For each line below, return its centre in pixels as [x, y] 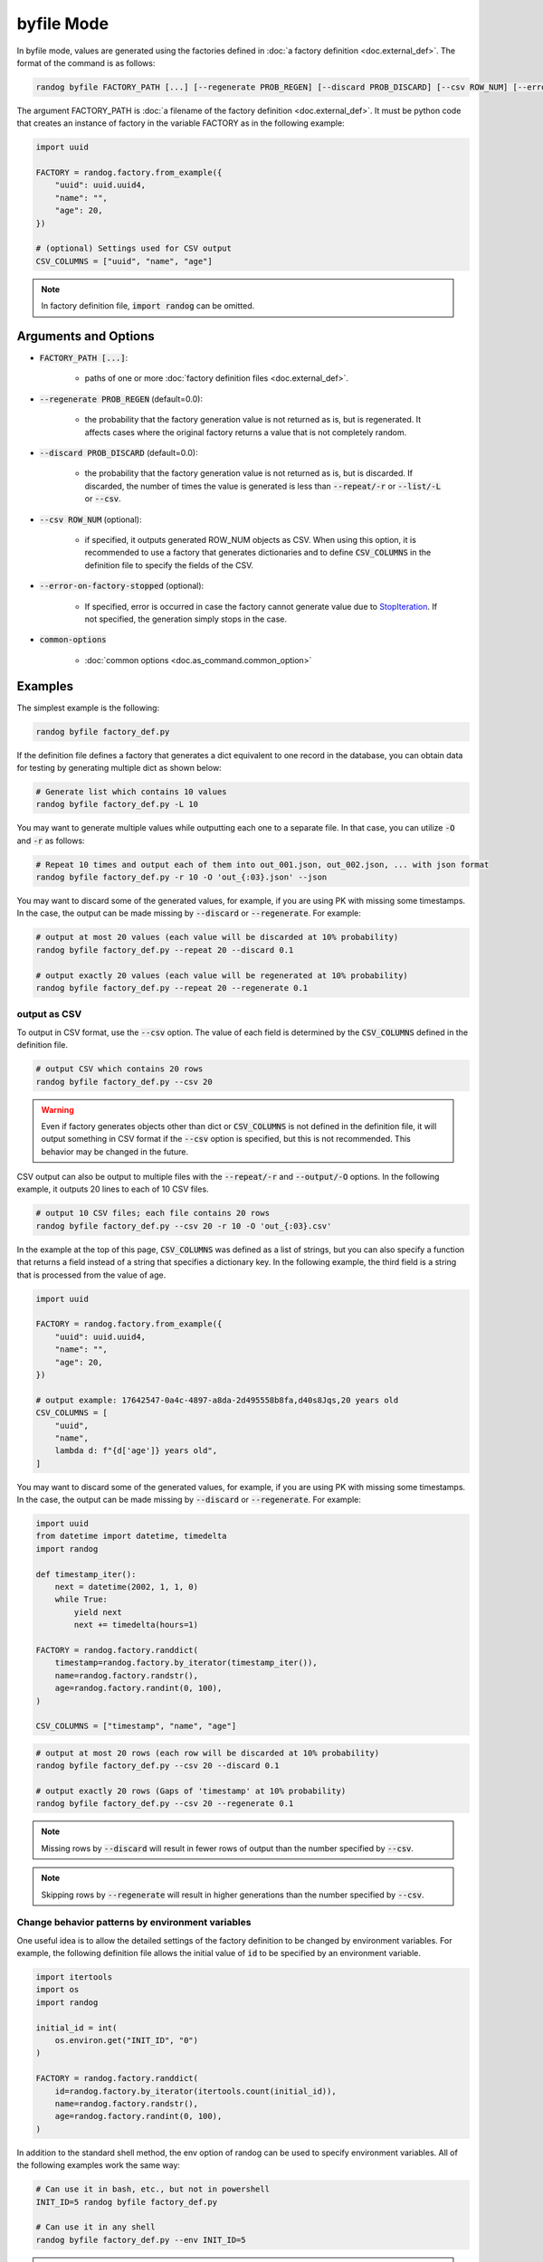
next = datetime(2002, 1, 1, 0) [127, 1587]
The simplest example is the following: [88, 708]
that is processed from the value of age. [91, 1275]
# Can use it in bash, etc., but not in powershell [153, 2189]
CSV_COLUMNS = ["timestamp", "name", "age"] [136, 1726]
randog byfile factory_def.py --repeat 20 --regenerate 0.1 [172, 988]
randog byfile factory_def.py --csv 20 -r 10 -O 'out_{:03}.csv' [184, 1226]
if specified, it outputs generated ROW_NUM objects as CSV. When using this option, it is [250, 539]
